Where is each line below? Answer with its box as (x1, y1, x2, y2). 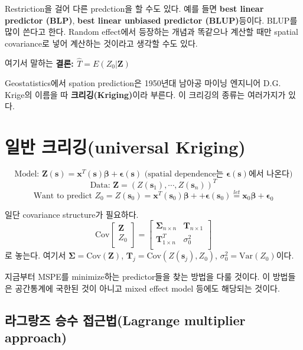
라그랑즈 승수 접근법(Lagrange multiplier (5, 310, 246, 329)
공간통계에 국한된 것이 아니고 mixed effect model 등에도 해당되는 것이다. (15, 282, 280, 294)
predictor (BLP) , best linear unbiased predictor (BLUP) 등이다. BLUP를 (5, 14, 298, 26)
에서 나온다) (248, 170, 293, 179)
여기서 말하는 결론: (5, 57, 74, 69)
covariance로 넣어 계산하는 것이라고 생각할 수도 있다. (5, 37, 198, 49)
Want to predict (33, 191, 92, 200)
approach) (5, 328, 67, 346)
